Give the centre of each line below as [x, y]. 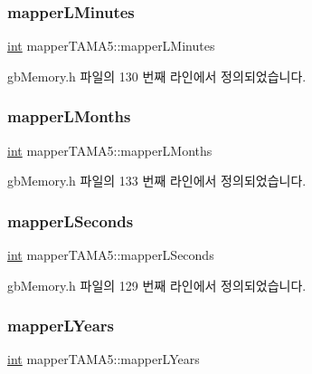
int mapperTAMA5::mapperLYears [104, 359]
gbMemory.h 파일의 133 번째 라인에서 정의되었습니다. [157, 181]
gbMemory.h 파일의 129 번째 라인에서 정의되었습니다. [157, 285]
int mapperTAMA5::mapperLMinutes [111, 46]
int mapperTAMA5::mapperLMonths [110, 150]
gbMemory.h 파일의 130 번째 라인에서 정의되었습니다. [157, 76]
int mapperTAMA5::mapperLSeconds [111, 255]
